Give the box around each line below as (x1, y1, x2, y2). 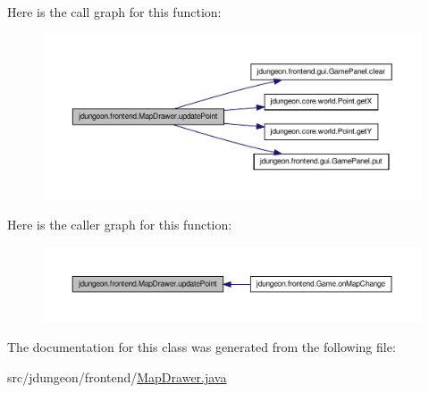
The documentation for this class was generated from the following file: (7, 338, 396, 356)
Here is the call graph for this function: (7, 3, 222, 21)
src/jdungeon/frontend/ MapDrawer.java (7, 367, 227, 386)
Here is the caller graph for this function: (7, 215, 232, 234)
